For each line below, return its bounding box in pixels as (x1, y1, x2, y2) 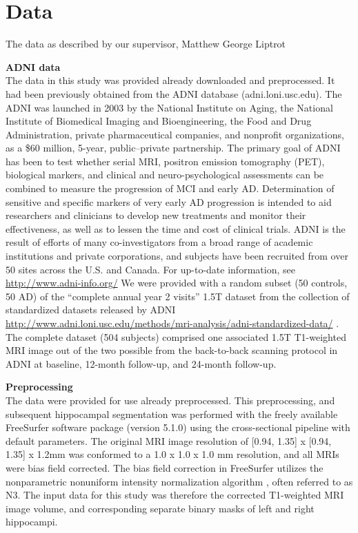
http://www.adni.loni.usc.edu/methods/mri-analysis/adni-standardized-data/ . (6, 316, 339, 330)
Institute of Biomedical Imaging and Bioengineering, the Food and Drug (6, 114, 312, 128)
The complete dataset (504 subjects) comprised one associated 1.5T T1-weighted (6, 329, 346, 344)
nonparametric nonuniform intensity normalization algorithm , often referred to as (6, 474, 353, 488)
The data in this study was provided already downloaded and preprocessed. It (6, 73, 335, 87)
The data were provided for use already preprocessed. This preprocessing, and (6, 393, 335, 407)
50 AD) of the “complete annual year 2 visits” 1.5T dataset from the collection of (6, 289, 350, 303)
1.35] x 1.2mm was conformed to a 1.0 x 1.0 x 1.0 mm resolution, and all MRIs (6, 447, 339, 461)
